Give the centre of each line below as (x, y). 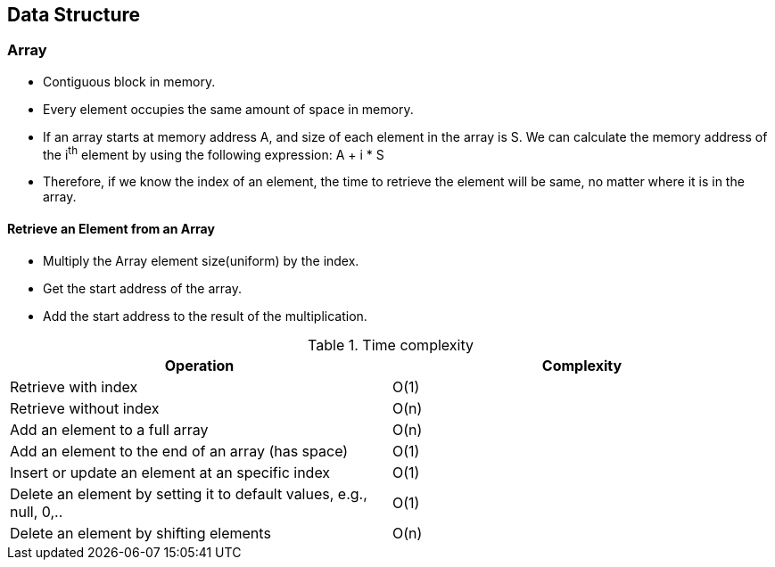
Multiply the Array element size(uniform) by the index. (201, 260)
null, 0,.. (37, 511)
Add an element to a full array (109, 429)
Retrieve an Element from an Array (111, 229)
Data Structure (74, 15)
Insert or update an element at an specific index (170, 472)
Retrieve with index (74, 386)
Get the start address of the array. (142, 288)
